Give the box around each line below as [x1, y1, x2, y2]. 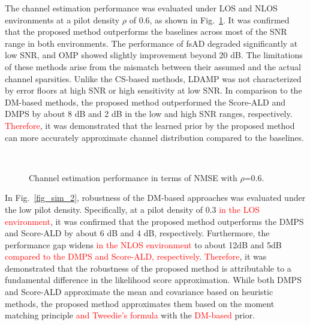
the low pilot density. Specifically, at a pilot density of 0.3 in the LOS [5, 203, 260, 215]
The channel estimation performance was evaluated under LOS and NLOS [5, 2, 278, 14]
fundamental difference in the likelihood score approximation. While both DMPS [5, 273, 302, 286]
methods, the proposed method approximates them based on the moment [5, 297, 275, 309]
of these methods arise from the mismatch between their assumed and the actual [5, 60, 302, 73]
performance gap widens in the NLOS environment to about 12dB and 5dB [5, 238, 282, 251]
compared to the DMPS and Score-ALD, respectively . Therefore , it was [5, 250, 267, 263]
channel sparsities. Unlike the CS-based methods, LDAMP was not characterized [5, 72, 302, 85]
